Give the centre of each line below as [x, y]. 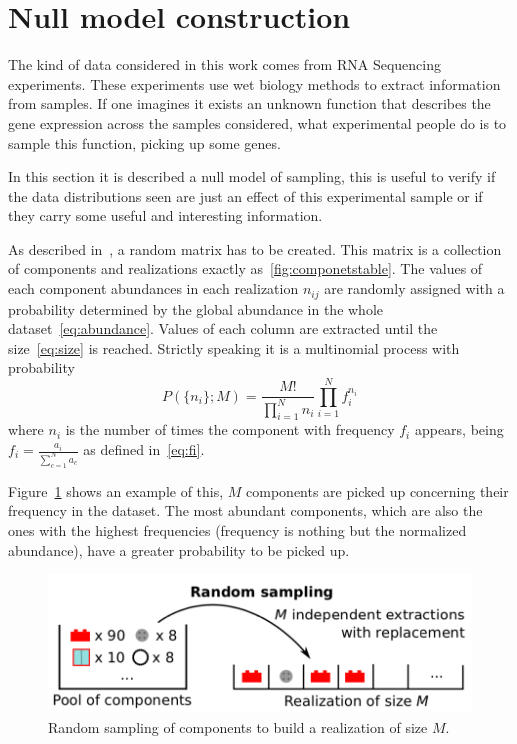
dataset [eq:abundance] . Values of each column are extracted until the [223, 328]
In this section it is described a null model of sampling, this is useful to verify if [252, 176]
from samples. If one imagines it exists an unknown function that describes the [249, 103]
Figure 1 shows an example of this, [116, 490]
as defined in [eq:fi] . [144, 449]
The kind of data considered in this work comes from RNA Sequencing [224, 64]
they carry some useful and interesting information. [165, 215]
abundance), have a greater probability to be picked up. [179, 549]
